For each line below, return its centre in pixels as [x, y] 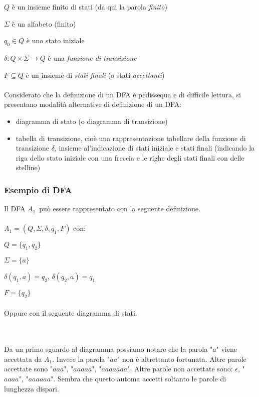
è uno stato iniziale [55, 40]
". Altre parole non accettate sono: [180, 369]
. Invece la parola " [81, 359]
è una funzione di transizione [92, 57]
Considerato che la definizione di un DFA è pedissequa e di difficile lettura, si [122, 94]
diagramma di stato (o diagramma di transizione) [92, 121]
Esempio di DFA [38, 189]
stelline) [28, 167]
